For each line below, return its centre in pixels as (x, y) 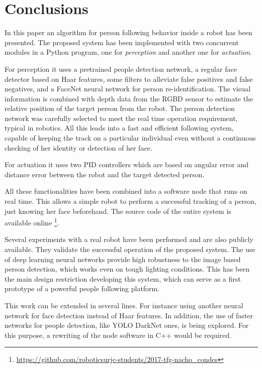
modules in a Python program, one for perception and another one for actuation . (128, 52)
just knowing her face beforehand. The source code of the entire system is (118, 211)
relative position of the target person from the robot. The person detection (120, 108)
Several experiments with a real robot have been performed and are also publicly (129, 239)
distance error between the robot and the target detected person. (105, 174)
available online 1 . (32, 222)
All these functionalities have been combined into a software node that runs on (126, 191)
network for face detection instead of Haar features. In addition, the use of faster (129, 315)
